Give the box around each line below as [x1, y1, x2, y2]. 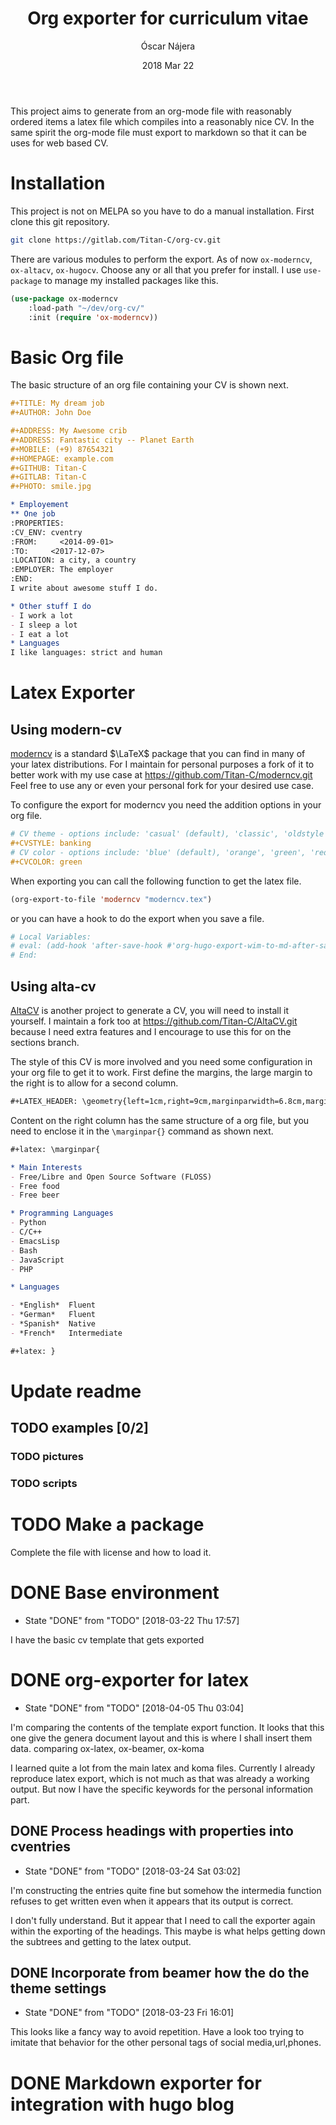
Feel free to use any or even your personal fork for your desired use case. [10, 780, 315, 792]
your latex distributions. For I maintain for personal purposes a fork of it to [10, 758, 315, 771]
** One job [10, 509, 56, 519]
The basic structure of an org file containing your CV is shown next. [10, 379, 289, 391]
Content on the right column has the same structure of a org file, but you [10, 1114, 310, 1126]
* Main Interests [10, 1162, 83, 1172]
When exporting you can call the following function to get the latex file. [10, 875, 302, 887]
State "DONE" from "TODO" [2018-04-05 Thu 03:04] [24, 1702, 245, 1714]
